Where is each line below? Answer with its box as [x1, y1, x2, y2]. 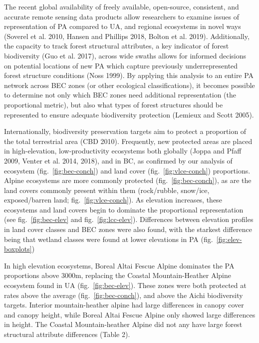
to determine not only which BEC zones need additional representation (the [4, 89, 236, 100]
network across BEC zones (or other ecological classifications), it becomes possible [4, 79, 255, 90]
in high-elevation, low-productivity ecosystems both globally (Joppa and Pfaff [4, 145, 242, 156]
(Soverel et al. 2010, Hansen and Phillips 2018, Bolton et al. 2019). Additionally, [4, 30, 250, 41]
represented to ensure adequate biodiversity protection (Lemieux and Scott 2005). [4, 109, 254, 119]
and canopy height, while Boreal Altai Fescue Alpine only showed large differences [4, 309, 256, 319]
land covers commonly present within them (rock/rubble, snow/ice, [4, 184, 210, 195]
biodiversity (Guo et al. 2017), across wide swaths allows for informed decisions [4, 50, 247, 60]
